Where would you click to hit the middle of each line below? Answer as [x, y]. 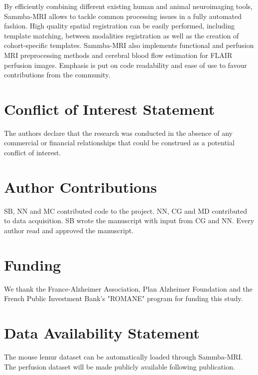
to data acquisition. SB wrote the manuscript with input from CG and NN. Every [129, 220]
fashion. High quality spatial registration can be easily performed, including [119, 26]
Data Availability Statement [102, 333]
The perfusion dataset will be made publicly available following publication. [120, 366]
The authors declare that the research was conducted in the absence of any [118, 133]
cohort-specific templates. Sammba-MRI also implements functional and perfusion [129, 45]
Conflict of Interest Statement [110, 109]
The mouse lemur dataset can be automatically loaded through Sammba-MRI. [124, 357]
